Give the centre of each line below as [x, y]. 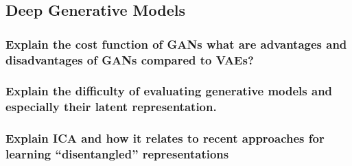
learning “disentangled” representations [117, 154]
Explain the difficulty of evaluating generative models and [169, 91]
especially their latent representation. [111, 107]
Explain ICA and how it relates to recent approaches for [165, 138]
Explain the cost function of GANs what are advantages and [176, 44]
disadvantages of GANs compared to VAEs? [130, 59]
